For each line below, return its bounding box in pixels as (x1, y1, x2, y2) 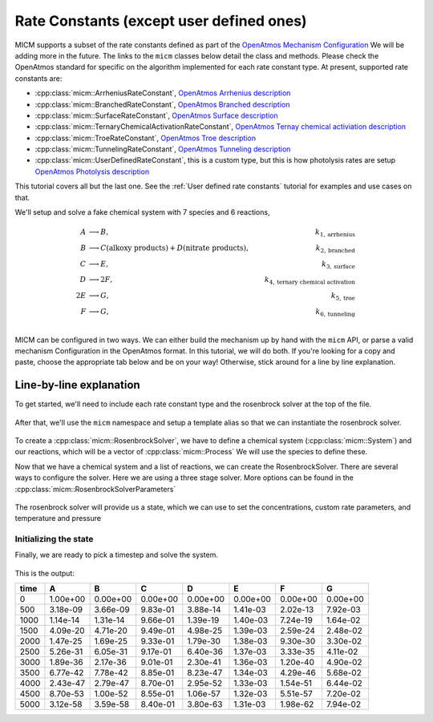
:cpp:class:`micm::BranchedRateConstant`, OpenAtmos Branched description (34, 99, 290, 109)
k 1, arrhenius (315, 228, 356, 238)
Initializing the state (14, 534, 94, 545)
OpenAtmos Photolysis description (34, 167, 150, 176)
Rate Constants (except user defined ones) (14, 12, 308, 30)
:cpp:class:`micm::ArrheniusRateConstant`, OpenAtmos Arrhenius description (34, 88, 291, 98)
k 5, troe (330, 291, 356, 302)
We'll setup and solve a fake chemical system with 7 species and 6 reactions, (14, 208, 270, 217)
